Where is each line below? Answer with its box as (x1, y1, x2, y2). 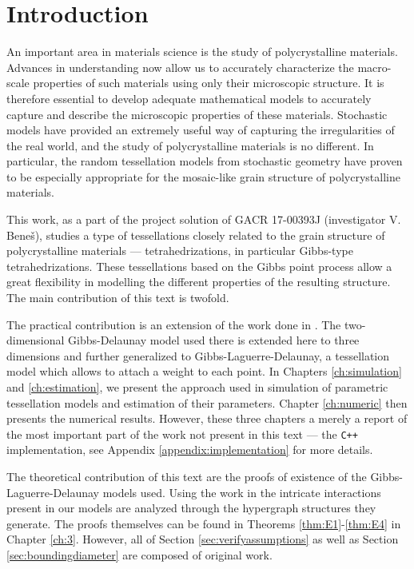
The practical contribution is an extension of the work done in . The (6, 316, 341, 332)
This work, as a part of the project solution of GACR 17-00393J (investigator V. (6, 211, 401, 228)
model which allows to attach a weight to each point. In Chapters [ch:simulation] (6, 363, 402, 380)
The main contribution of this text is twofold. (6, 289, 229, 306)
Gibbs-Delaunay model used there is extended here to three (68, 332, 360, 348)
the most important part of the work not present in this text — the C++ (6, 425, 358, 442)
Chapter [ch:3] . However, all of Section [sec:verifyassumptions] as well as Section (6, 531, 399, 547)
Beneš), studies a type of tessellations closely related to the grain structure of (6, 226, 385, 243)
